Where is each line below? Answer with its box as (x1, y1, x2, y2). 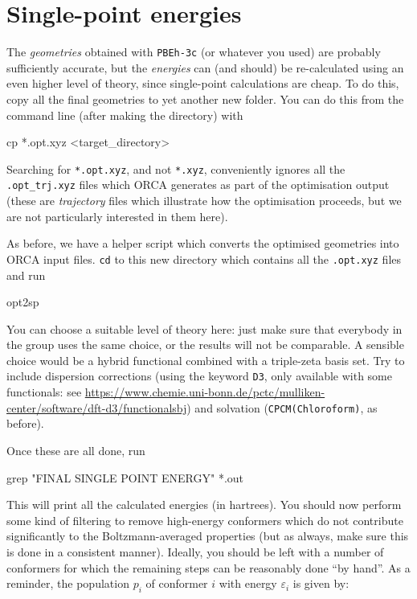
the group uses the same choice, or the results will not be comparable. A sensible (6, 336, 404, 353)
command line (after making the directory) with (6, 106, 243, 123)
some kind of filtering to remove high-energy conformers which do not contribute (6, 511, 403, 528)
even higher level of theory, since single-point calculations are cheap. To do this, (6, 75, 399, 92)
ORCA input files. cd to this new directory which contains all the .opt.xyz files (6, 250, 402, 267)
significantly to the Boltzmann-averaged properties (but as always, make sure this (6, 527, 409, 544)
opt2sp (6, 293, 39, 310)
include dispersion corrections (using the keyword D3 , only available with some (6, 367, 392, 384)
